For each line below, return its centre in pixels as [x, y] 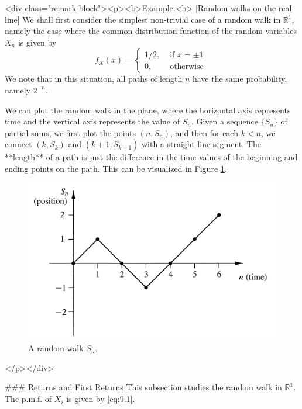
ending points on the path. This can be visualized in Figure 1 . [116, 168]
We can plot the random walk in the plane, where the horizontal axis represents [148, 110]
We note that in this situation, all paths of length [94, 79]
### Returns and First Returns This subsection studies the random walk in [143, 387]
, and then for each [204, 132]
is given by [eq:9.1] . [101, 399]
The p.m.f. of [28, 399]
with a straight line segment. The [201, 144]
